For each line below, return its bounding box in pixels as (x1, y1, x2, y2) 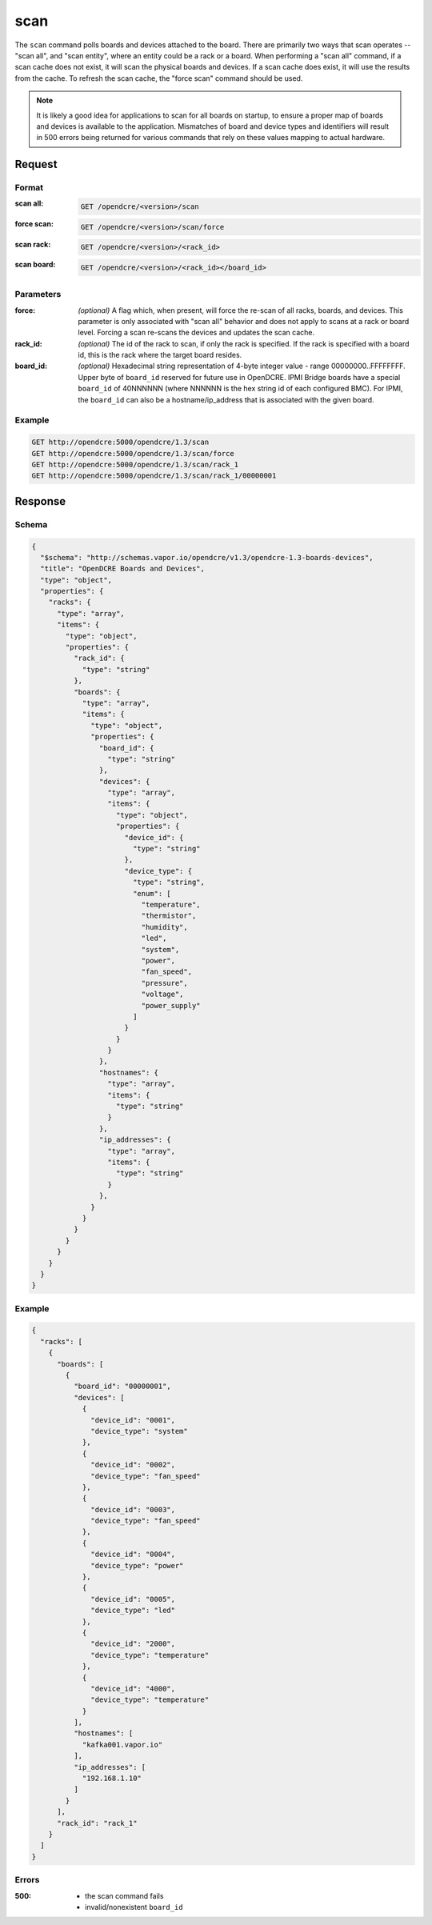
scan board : (14, 260, 56, 270)
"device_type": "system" (90, 1427, 188, 1435)
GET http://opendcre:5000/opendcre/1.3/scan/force (31, 449, 235, 458)
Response (14, 494, 66, 508)
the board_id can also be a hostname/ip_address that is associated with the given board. (78, 394, 375, 404)
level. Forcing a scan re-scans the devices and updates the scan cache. (78, 328, 315, 338)
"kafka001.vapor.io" (82, 1740, 163, 1749)
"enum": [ (132, 889, 171, 898)
